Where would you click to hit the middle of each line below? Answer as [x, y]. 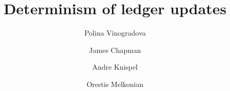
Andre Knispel [115, 67]
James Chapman [115, 50]
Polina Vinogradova [115, 33]
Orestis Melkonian [115, 84]
